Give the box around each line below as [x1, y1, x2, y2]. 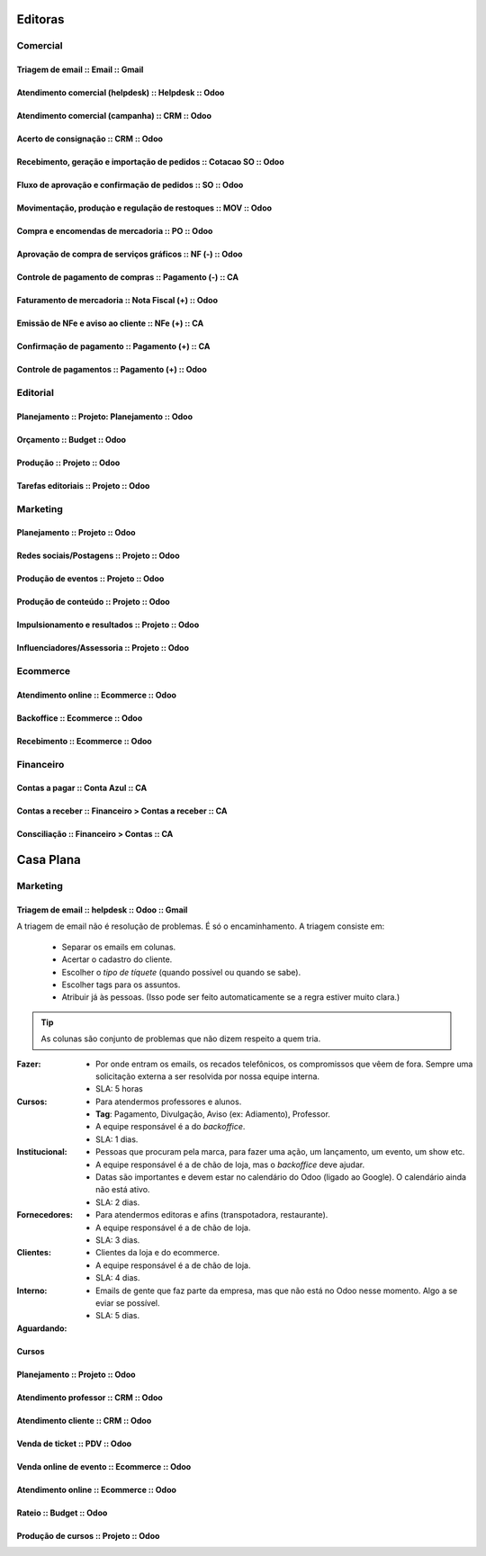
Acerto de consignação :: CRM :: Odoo [16, 133, 164, 144]
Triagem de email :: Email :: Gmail [16, 64, 144, 76]
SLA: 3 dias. [95, 1235, 140, 1246]
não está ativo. [95, 1184, 150, 1195]
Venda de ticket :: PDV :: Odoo [16, 1438, 132, 1449]
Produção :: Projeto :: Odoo [16, 457, 121, 468]
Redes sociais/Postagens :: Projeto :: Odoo [16, 550, 180, 562]
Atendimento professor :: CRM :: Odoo [16, 1391, 164, 1403]
